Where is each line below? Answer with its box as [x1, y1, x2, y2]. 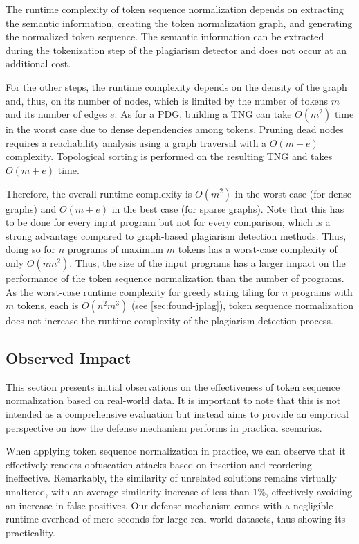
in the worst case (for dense [234, 186, 352, 200]
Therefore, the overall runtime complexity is [6, 186, 192, 200]
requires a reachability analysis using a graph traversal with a [6, 135, 267, 150]
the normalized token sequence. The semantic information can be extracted [6, 29, 324, 44]
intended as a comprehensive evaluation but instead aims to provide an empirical [6, 407, 349, 421]
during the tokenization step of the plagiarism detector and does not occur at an [6, 42, 347, 57]
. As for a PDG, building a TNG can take [114, 107, 292, 121]
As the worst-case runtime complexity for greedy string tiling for [6, 284, 279, 299]
